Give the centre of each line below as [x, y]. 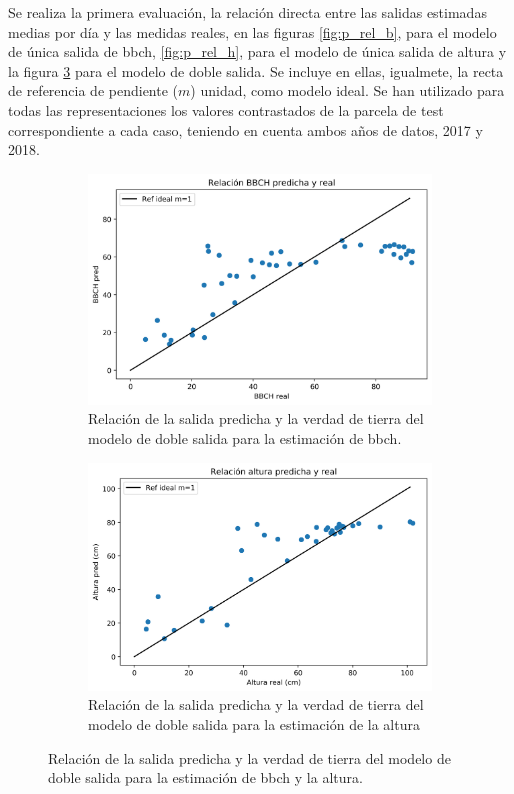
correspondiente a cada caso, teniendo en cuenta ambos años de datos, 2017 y [245, 129]
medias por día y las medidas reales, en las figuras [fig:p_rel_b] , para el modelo [252, 31]
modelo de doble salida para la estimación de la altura [254, 723]
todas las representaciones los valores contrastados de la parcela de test [226, 109]
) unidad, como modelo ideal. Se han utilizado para [347, 90]
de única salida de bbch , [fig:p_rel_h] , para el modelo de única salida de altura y [257, 51]
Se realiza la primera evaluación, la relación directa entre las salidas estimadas [247, 12]
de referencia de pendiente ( [93, 90]
